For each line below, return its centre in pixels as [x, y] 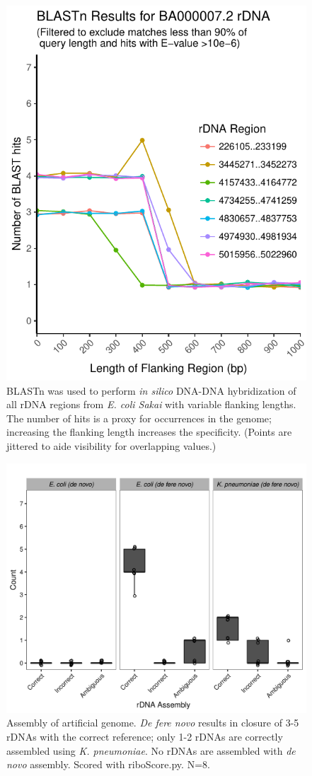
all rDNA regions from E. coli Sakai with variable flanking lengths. [151, 404]
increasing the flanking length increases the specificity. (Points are [149, 432]
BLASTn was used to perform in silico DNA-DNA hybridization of [151, 390]
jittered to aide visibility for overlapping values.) [111, 445]
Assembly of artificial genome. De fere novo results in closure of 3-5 [153, 723]
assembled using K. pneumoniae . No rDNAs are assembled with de [151, 750]
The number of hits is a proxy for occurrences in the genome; [139, 418]
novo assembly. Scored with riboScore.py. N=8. [108, 764]
